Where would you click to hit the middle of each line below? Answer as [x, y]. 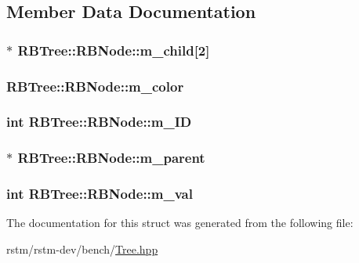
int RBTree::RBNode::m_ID [99, 122]
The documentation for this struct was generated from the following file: [180, 223]
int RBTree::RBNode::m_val [100, 194]
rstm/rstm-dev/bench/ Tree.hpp [82, 249]
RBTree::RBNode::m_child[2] [114, 50]
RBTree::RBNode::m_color [95, 86]
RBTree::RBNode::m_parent [111, 158]
